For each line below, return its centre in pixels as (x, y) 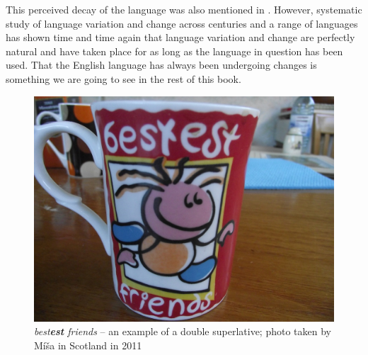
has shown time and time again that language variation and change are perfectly (180, 37)
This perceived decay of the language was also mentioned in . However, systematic (184, 9)
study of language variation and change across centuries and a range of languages (182, 23)
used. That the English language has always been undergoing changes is (161, 65)
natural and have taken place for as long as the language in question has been (174, 51)
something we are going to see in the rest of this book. (123, 78)
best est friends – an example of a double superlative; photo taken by (183, 331)
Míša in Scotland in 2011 (88, 345)
